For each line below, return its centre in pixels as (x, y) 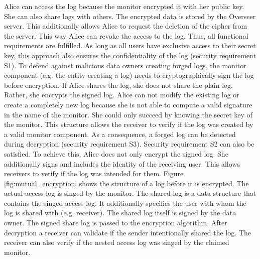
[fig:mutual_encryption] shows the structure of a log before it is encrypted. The (126, 183)
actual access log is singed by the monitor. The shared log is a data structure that (130, 193)
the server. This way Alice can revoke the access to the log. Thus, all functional (126, 35)
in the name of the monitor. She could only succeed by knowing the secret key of (128, 114)
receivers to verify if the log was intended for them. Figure (94, 173)
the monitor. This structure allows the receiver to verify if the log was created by (129, 124)
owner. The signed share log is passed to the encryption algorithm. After (116, 223)
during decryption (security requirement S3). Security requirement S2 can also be (129, 144)
